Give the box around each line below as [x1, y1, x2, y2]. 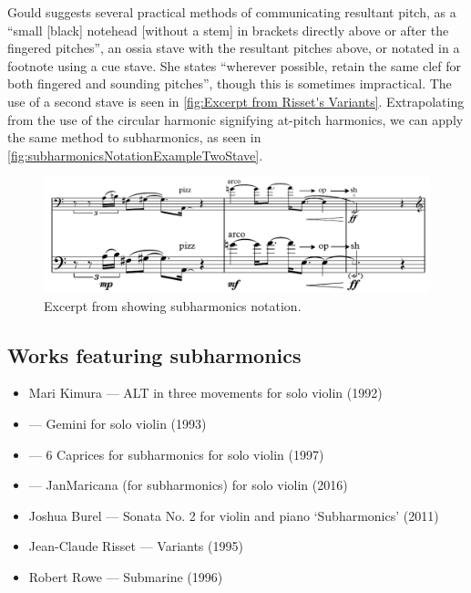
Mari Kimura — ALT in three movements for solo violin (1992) [28, 383, 383, 402]
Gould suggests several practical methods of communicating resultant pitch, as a [7, 3, 456, 21]
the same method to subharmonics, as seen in [7, 128, 261, 147]
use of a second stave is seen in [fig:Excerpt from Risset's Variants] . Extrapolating [7, 91, 465, 110]
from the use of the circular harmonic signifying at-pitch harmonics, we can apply [7, 109, 464, 129]
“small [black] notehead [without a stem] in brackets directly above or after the [7, 20, 449, 39]
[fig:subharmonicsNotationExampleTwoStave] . [7, 145, 263, 164]
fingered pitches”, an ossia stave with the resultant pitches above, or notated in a [7, 38, 460, 57]
